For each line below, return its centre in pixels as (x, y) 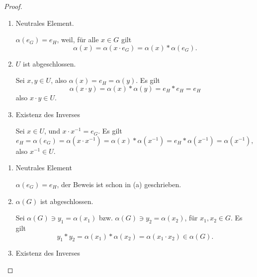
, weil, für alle (78, 39)
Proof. (13, 6)
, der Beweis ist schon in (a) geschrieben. (119, 184)
